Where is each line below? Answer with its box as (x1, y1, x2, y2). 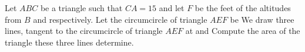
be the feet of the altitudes (195, 2, 291, 13)
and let (159, 2, 185, 13)
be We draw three (230, 13, 294, 25)
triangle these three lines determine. (5, 36, 134, 48)
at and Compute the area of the (185, 25, 300, 37)
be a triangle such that (40, 2, 123, 13)
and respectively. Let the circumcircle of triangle (33, 13, 207, 25)
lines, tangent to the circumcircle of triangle (5, 25, 163, 37)
